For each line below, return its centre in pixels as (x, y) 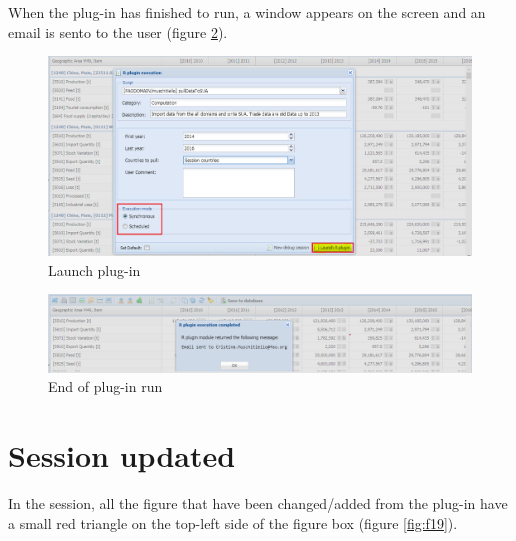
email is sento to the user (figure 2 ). (118, 31)
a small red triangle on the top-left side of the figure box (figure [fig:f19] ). (233, 522)
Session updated (122, 455)
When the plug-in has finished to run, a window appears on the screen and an (247, 12)
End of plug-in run (105, 386)
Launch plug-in (94, 269)
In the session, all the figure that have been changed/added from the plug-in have (258, 503)
